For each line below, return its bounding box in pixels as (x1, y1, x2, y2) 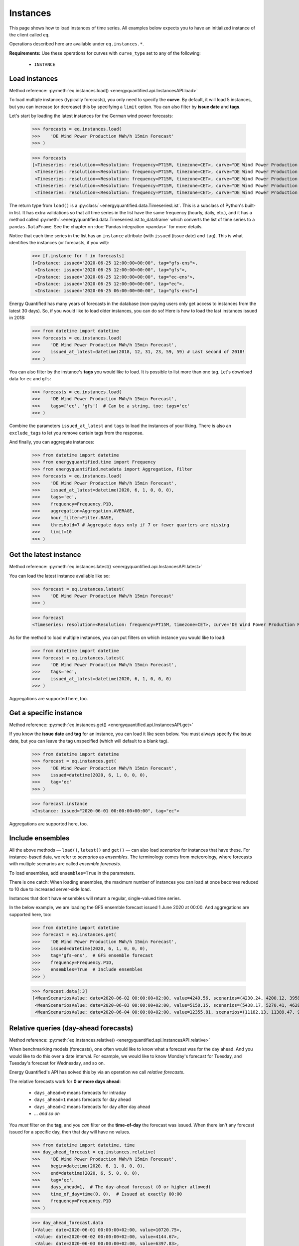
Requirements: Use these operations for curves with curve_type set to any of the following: (9, 50, 201, 56)
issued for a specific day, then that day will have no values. (9, 1129, 131, 1135)
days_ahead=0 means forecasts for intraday (34, 1090, 127, 1096)
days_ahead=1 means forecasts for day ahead (34, 1096, 131, 1102)
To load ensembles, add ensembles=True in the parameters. (9, 870, 136, 876)
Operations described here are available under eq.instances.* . (9, 41, 144, 47)
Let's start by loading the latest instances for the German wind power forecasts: (9, 113, 173, 119)
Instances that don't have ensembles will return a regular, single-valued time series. (9, 895, 181, 901)
